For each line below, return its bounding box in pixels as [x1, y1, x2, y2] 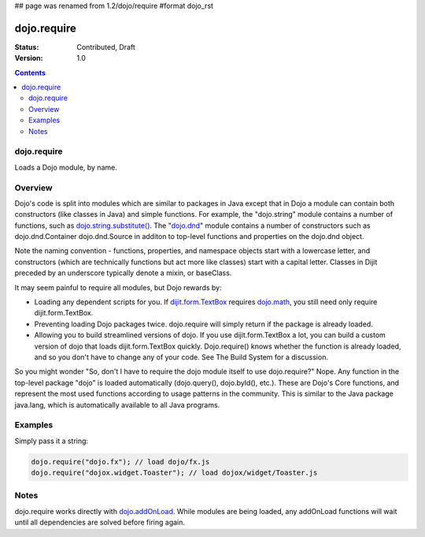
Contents [14, 68, 46, 77]
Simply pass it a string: [14, 436, 89, 446]
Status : [14, 42, 39, 51]
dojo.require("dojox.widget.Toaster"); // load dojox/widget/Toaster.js [31, 468, 318, 477]
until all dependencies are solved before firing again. [14, 517, 185, 528]
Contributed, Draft [76, 42, 135, 51]
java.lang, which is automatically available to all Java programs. [14, 400, 220, 409]
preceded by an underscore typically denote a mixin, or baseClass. [14, 268, 232, 278]
